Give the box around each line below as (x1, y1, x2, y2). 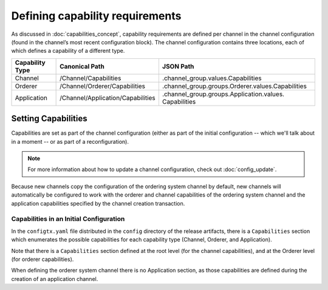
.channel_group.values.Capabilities (162, 73, 262, 82)
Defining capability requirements (11, 9, 182, 22)
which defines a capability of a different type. (11, 47, 125, 55)
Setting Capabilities (11, 113, 87, 124)
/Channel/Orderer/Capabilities (60, 82, 146, 90)
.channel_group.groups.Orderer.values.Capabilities (162, 82, 307, 90)
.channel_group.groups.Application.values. (162, 90, 285, 98)
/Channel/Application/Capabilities (60, 93, 156, 102)
